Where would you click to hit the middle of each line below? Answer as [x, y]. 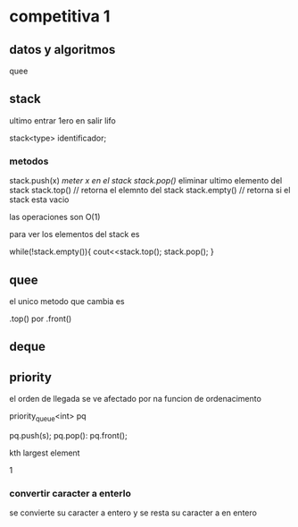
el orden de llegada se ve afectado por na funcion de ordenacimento [135, 399]
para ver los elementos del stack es [74, 234]
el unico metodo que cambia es [67, 301]
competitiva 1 [60, 17]
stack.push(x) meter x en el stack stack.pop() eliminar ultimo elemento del [146, 181]
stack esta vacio [39, 200]
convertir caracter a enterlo [70, 493]
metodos [29, 161]
